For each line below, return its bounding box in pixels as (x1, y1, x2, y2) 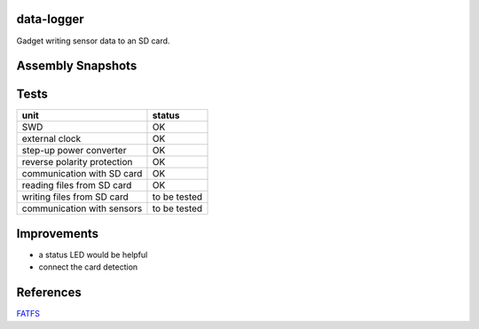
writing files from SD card (21, 191, 129, 203)
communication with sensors (21, 202, 143, 215)
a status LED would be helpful (38, 249, 148, 260)
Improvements (16, 226, 99, 241)
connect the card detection (38, 262, 138, 272)
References (16, 285, 82, 301)
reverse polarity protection (21, 156, 133, 168)
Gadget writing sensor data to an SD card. (16, 35, 170, 46)
